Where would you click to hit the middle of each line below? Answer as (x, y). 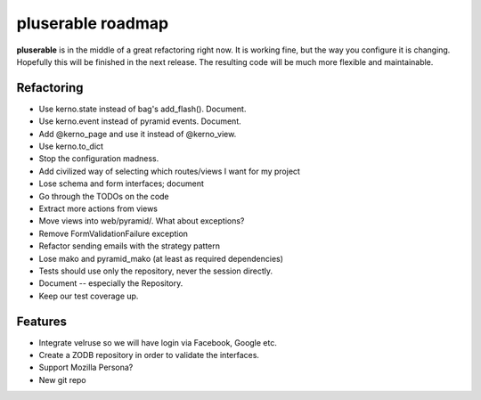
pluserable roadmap (93, 23)
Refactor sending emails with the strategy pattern (130, 246)
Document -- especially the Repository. (111, 283)
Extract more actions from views (98, 208)
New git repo (62, 380)
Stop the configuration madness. (99, 159)
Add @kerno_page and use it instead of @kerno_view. (138, 134)
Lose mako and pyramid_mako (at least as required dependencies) (161, 258)
